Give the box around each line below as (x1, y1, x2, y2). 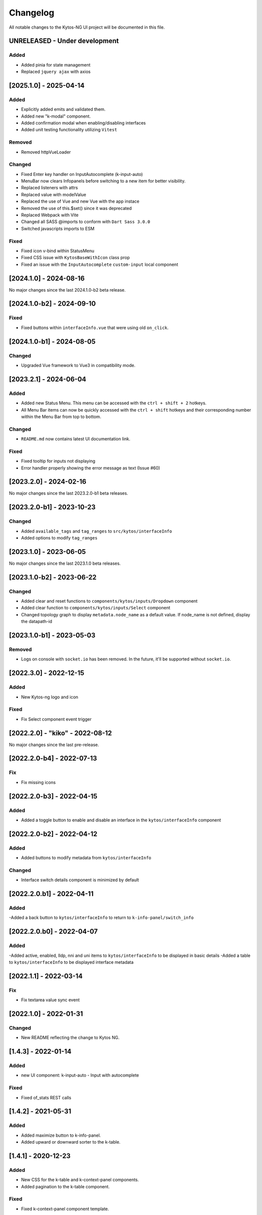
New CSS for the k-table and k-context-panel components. (21, 1177, 139, 1183)
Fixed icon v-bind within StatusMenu (21, 248, 95, 254)
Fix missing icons (21, 779, 56, 785)
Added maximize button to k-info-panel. (21, 1132, 101, 1138)
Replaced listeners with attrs (21, 185, 78, 191)
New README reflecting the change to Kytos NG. (21, 1035, 120, 1041)
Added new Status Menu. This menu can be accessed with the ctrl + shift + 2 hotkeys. (21, 400, 207, 406)
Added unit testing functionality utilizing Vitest (21, 127, 117, 133)
